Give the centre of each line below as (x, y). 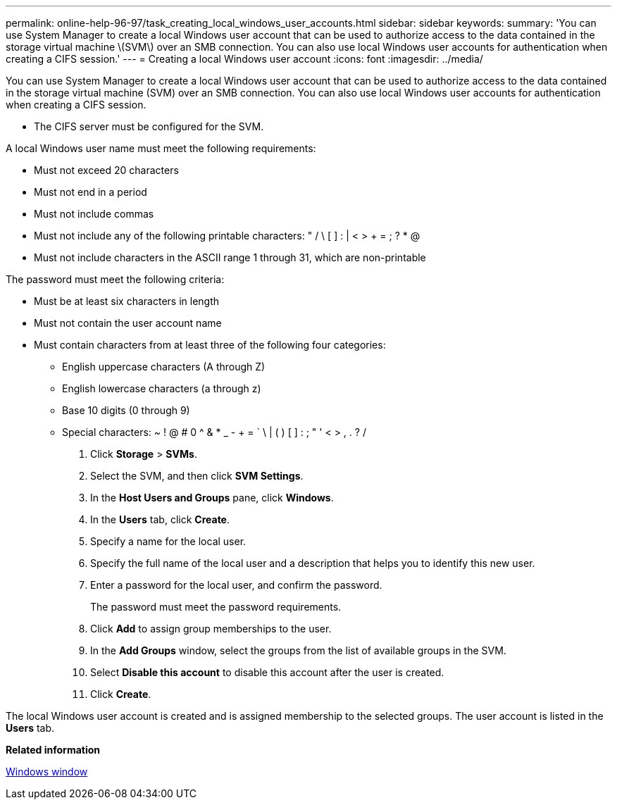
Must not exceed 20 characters (106, 170)
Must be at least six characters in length (127, 301)
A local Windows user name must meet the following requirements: (161, 148)
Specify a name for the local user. (168, 541)
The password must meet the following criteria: (115, 279)
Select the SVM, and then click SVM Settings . (197, 476)
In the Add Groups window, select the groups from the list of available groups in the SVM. (298, 650)
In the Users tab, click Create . (160, 519)
